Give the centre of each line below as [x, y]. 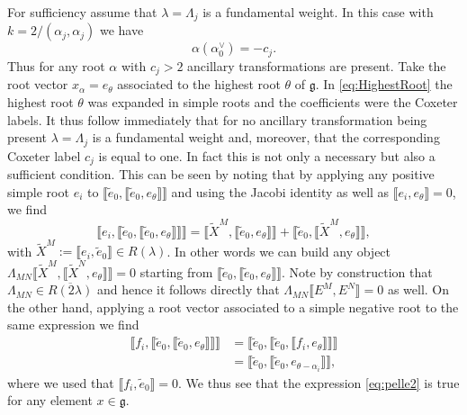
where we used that [61, 382]
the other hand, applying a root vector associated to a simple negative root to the [233, 307]
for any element [50, 400]
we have [121, 30]
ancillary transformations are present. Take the [317, 65]
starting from [176, 271]
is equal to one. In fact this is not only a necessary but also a [267, 155]
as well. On [418, 289]
